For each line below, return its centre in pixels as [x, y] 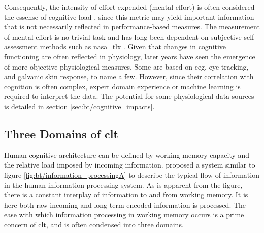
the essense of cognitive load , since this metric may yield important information [129, 16]
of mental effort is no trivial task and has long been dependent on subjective [123, 36]
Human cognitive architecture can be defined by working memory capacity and [127, 155]
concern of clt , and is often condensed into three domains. [94, 224]
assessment [21, 46]
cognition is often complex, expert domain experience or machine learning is [122, 86]
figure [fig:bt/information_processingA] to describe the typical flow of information [132, 174]
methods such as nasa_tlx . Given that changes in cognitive [133, 46]
